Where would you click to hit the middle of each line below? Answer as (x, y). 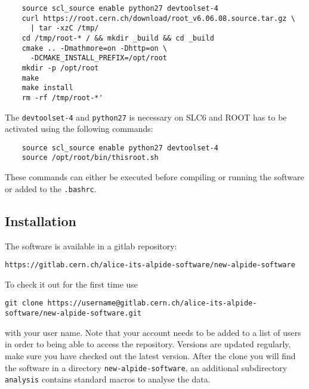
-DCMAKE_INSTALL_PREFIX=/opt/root (99, 58)
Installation (41, 220)
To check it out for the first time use (72, 284)
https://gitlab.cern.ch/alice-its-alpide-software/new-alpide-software (150, 265)
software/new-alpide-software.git (73, 314)
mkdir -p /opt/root (60, 68)
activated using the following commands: (79, 129)
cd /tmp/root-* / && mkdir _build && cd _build (118, 38)
